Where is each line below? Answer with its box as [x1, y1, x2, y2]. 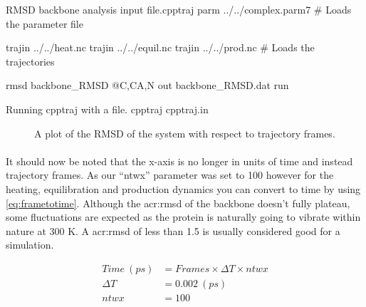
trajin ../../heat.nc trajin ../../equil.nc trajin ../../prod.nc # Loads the [6, 40, 315, 55]
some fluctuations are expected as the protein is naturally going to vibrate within [6, 209, 361, 224]
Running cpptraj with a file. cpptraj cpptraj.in [6, 101, 209, 116]
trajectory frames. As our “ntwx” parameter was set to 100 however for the [6, 167, 334, 182]
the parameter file [6, 16, 83, 31]
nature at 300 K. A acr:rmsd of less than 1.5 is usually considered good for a [6, 223, 340, 238]
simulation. [6, 237, 54, 252]
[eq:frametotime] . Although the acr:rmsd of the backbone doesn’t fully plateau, [6, 195, 350, 210]
